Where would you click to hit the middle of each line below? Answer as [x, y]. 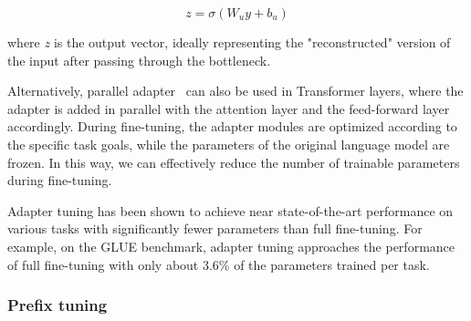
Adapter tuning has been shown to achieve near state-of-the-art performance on [230, 210]
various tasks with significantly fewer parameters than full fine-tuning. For [215, 228]
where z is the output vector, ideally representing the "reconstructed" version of [229, 42]
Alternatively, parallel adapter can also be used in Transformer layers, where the [235, 91]
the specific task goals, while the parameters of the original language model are [229, 144]
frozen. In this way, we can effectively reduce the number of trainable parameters [234, 162]
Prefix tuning [58, 305]
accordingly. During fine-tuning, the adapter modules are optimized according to [232, 126]
